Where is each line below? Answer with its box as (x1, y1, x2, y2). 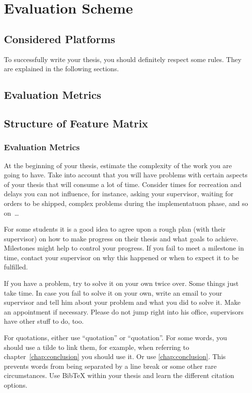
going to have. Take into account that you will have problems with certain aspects (4, 170, 248, 180)
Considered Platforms (4, 31, 115, 46)
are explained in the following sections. (4, 63, 119, 74)
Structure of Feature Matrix (4, 115, 148, 130)
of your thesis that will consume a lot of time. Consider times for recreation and (4, 179, 242, 189)
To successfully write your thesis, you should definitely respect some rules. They (4, 54, 242, 64)
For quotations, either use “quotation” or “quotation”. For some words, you (4, 332, 227, 343)
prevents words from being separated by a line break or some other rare (4, 361, 217, 371)
